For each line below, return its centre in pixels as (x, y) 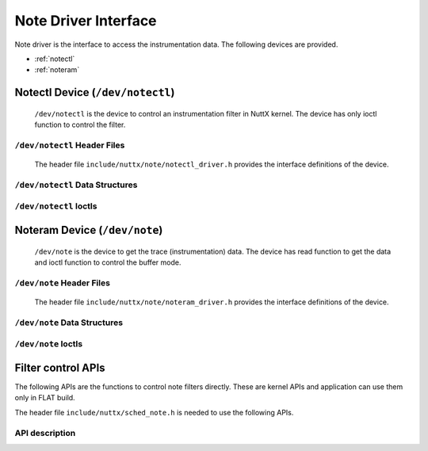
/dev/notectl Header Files (70, 145)
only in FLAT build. (45, 398)
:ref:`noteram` (57, 70)
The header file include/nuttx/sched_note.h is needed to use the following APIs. (154, 412)
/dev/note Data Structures (69, 323)
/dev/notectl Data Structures (76, 185)
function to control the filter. (80, 125)
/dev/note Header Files (63, 283)
